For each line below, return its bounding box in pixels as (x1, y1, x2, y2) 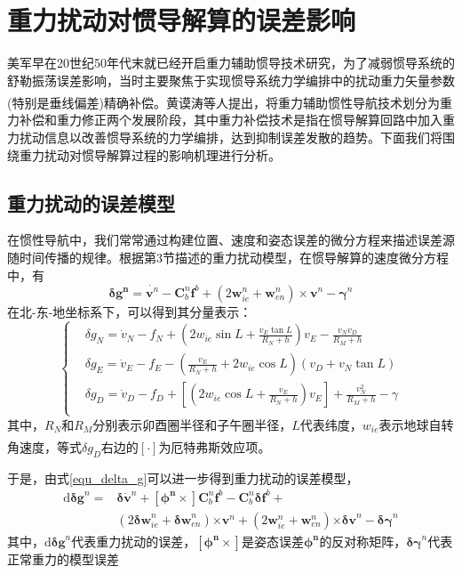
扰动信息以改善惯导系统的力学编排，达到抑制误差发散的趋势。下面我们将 (19, 128, 442, 147)
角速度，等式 (7, 437, 82, 456)
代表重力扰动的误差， (71, 531, 196, 550)
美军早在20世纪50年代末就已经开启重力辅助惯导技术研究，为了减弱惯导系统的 (7, 53, 455, 72)
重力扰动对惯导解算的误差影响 (7, 2, 356, 38)
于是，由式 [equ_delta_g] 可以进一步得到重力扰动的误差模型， (7, 468, 359, 487)
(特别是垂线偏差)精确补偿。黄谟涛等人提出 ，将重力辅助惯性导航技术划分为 (7, 93, 440, 111)
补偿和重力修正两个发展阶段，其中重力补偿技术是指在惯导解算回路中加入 (19, 110, 442, 129)
